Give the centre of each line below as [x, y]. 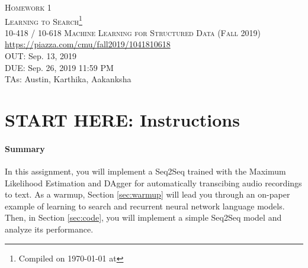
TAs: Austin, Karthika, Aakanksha [68, 79]
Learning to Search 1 [44, 20]
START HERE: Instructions [122, 120]
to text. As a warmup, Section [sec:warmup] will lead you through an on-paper [147, 194]
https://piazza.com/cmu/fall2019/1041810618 [88, 44]
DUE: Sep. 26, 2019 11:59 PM [59, 67]
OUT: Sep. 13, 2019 [41, 56]
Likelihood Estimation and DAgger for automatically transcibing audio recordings [153, 183]
